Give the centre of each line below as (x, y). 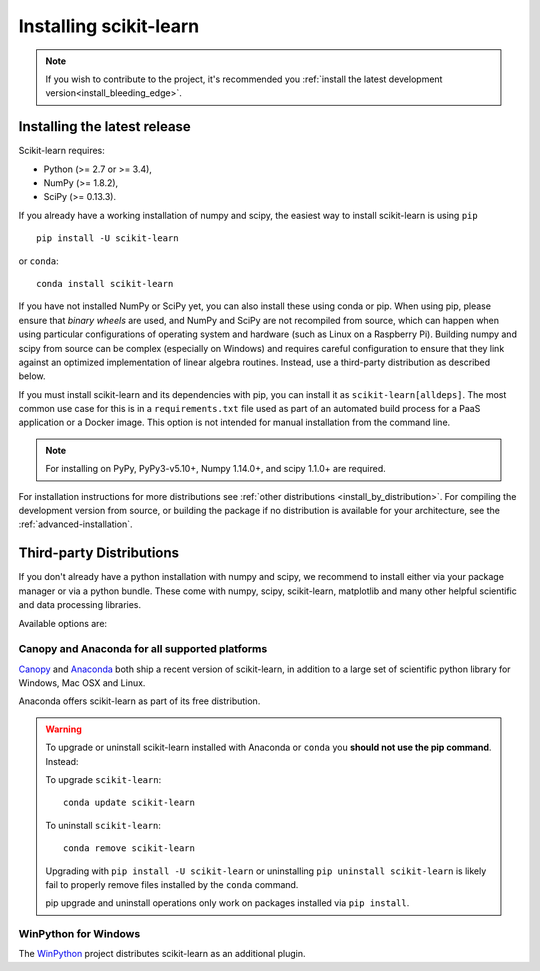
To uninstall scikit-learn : (103, 825)
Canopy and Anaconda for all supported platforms (143, 649)
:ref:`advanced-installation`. (75, 524)
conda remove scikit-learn (129, 848)
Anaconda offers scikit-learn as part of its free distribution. (139, 701)
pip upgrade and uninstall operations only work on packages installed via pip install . (227, 903)
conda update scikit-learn (129, 803)
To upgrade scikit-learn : (103, 779)
